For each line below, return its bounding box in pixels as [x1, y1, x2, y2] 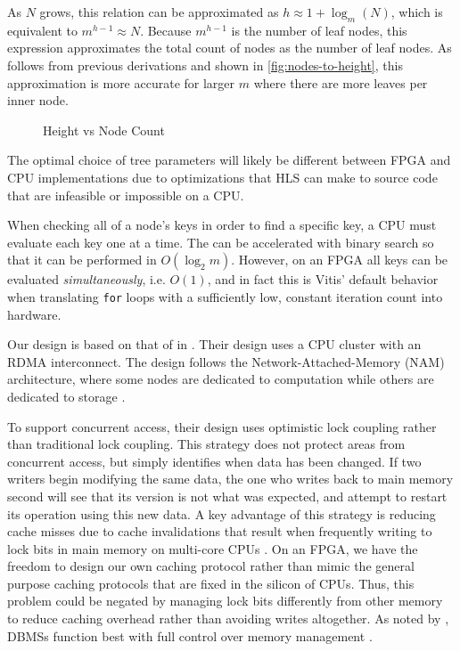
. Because [140, 20, 192, 39]
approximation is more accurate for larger [7, 73, 235, 92]
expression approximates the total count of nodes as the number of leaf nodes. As [7, 38, 452, 57]
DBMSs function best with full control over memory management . [7, 626, 373, 645]
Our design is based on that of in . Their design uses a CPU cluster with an [7, 335, 422, 354]
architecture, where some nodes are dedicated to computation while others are [7, 370, 434, 388]
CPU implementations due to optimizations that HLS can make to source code [7, 167, 438, 186]
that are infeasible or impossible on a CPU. [7, 185, 244, 204]
